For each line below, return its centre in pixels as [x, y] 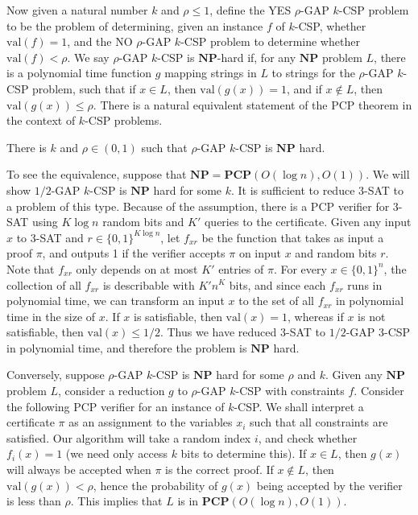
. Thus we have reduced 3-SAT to [242, 332]
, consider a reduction [112, 391]
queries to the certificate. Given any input [308, 222]
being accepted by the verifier [329, 485]
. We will [388, 174]
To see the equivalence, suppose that [97, 174]
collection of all [44, 284]
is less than [34, 501]
